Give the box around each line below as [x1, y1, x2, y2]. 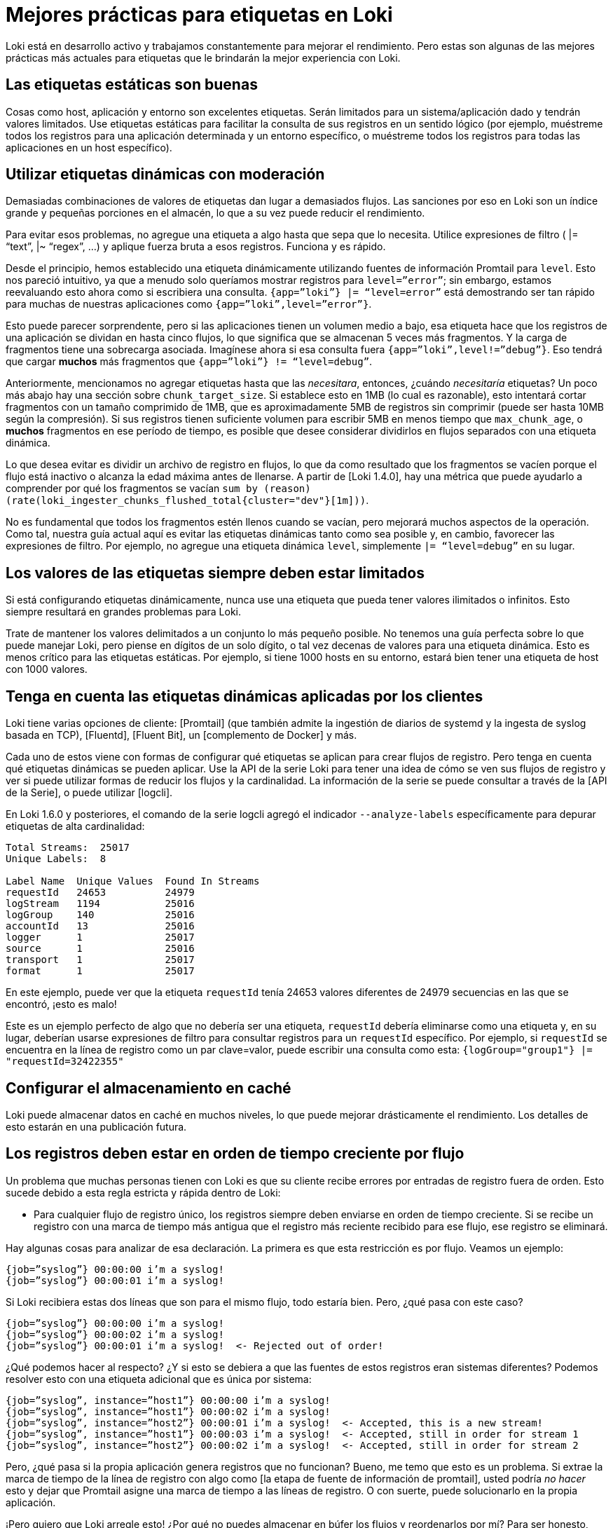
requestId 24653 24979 [6, 887, 195, 899]
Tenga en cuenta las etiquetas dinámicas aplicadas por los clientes [6, 687, 483, 705]
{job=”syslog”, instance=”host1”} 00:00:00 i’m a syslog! [6, 1394, 331, 1406]
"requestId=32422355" [6, 1056, 124, 1067]
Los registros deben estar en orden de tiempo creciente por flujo [6, 1145, 464, 1163]
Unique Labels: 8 [6, 853, 106, 865]
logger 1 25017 [6, 932, 195, 943]
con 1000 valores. [6, 663, 88, 676]
